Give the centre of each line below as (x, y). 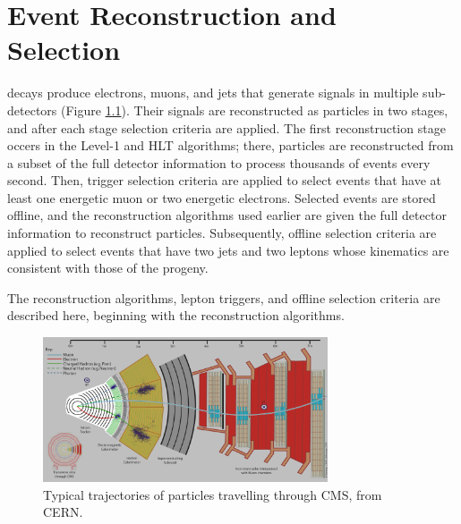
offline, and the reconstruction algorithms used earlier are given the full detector (227, 215)
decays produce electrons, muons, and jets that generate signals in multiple (213, 93)
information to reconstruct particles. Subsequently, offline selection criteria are (222, 233)
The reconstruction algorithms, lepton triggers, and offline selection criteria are (224, 297)
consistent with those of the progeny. (108, 268)
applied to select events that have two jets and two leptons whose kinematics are (228, 250)
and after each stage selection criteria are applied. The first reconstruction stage (226, 127)
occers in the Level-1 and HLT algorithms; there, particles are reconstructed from (230, 145)
